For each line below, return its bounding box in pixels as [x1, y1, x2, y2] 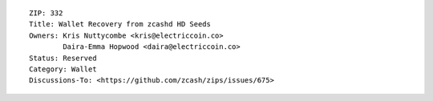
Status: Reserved [29, 53, 97, 63]
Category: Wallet [29, 64, 97, 74]
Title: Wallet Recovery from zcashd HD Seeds [29, 20, 212, 29]
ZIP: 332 [29, 9, 63, 18]
